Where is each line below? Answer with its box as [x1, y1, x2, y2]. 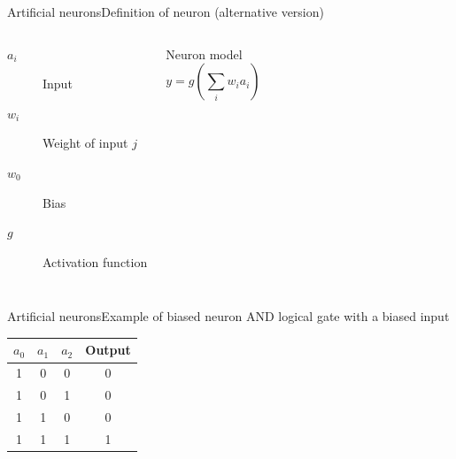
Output [85, 340, 131, 359]
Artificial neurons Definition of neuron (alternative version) [7, 3, 324, 20]
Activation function [43, 252, 148, 271]
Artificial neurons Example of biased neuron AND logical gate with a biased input [7, 307, 450, 325]
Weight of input [43, 134, 128, 152]
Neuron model [166, 44, 243, 63]
